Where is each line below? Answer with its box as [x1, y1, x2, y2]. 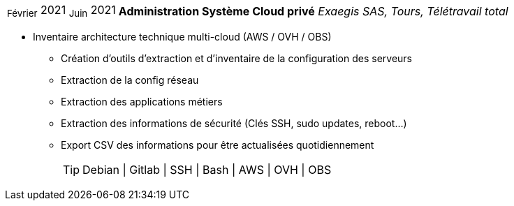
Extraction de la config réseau [61, 74, 199, 87]
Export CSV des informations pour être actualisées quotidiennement [61, 139, 374, 152]
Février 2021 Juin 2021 [7, 3, 116, 20]
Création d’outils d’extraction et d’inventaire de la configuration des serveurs [61, 52, 412, 65]
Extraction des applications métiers [61, 96, 223, 108]
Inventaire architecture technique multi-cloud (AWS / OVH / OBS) [33, 31, 332, 43]
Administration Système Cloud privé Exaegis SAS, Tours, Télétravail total [118, 3, 508, 18]
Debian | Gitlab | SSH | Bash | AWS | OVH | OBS [82, 163, 332, 177]
